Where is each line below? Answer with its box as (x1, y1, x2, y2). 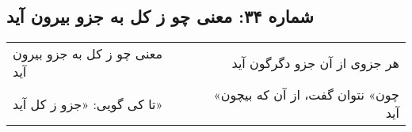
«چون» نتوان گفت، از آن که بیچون (213, 85, 399, 104)
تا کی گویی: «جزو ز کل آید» (13, 94, 163, 113)
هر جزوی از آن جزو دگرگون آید (231, 53, 399, 72)
